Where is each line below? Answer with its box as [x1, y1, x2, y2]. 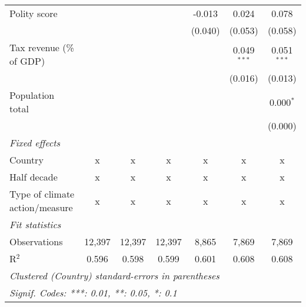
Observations [9, 235, 63, 248]
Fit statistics [9, 218, 61, 231]
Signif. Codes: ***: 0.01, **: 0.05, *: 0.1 [9, 286, 177, 299]
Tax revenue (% [9, 41, 74, 54]
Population [9, 88, 55, 102]
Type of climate [9, 187, 75, 201]
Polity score [9, 6, 58, 20]
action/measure [9, 201, 73, 214]
